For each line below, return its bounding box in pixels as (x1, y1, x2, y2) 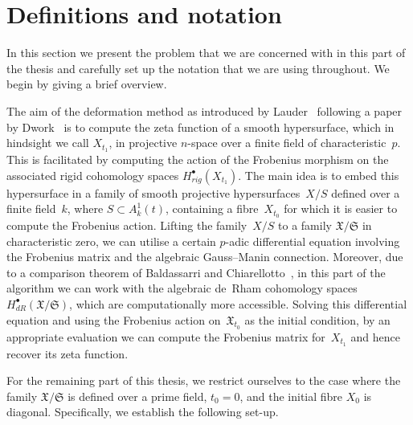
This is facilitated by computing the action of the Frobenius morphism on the (6, 150, 389, 167)
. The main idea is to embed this (238, 166, 399, 183)
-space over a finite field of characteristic (187, 134, 386, 151)
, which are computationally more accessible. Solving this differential (69, 295, 407, 312)
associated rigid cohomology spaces (6, 166, 179, 183)
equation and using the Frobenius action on (6, 311, 221, 328)
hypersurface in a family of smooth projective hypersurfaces (6, 184, 301, 201)
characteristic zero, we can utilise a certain (6, 232, 216, 249)
